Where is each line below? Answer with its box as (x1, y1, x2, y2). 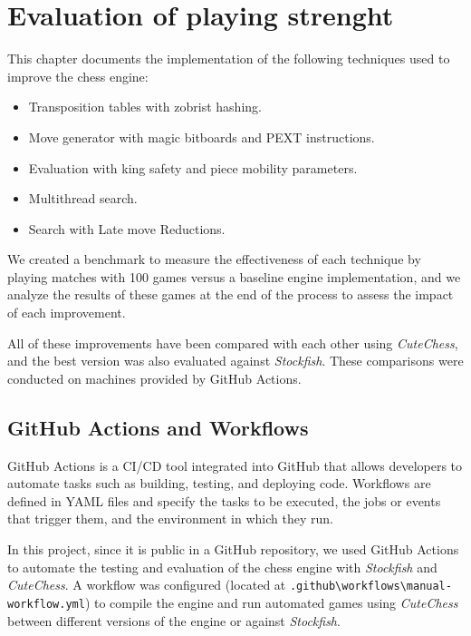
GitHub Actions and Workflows (7, 413, 309, 441)
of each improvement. (7, 303, 126, 322)
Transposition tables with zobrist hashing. (28, 97, 262, 116)
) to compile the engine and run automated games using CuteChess (84, 592, 458, 612)
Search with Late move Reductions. (28, 219, 226, 238)
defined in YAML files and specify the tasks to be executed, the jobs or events (7, 491, 441, 510)
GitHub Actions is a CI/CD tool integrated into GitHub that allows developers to (7, 455, 463, 475)
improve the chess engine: (7, 66, 149, 85)
